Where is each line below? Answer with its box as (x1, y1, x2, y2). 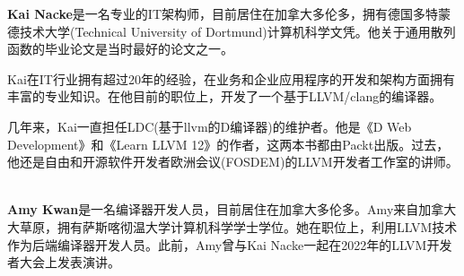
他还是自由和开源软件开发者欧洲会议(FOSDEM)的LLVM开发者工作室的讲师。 (7, 152, 459, 171)
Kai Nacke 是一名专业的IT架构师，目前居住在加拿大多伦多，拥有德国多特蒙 (7, 4, 451, 22)
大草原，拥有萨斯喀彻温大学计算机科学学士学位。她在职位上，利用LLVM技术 (7, 217, 458, 236)
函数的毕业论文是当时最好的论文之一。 (7, 39, 233, 58)
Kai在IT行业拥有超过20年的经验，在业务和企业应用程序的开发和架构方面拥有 (7, 69, 455, 88)
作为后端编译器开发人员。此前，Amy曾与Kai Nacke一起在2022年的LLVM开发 (7, 235, 452, 254)
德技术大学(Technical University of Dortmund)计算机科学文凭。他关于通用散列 (7, 22, 456, 40)
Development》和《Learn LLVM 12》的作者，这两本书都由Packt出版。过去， (7, 134, 450, 153)
